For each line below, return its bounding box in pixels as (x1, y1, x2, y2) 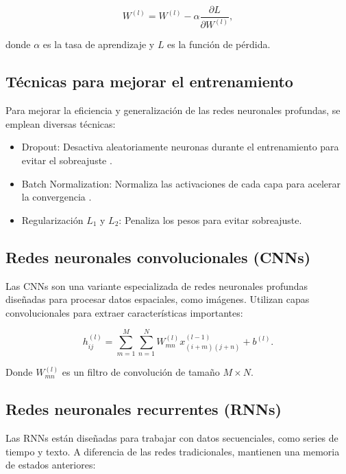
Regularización (21, 212, 84, 227)
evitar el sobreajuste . (21, 153, 112, 167)
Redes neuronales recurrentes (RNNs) (5, 398, 282, 420)
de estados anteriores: (5, 458, 96, 472)
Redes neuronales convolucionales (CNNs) (5, 246, 311, 267)
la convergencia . (21, 190, 92, 204)
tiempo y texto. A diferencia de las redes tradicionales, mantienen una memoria (5, 444, 340, 458)
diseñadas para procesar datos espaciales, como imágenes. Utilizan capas (5, 292, 310, 306)
